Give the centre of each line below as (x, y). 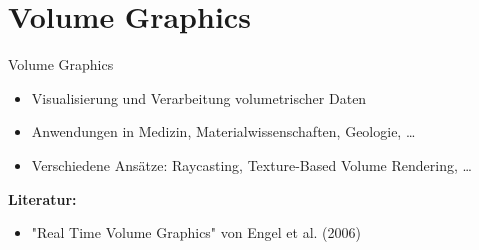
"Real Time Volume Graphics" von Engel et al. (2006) (196, 232)
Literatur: (42, 198)
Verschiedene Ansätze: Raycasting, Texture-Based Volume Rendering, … (251, 164)
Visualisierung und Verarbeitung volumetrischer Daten (199, 97)
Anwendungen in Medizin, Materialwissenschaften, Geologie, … (223, 131)
